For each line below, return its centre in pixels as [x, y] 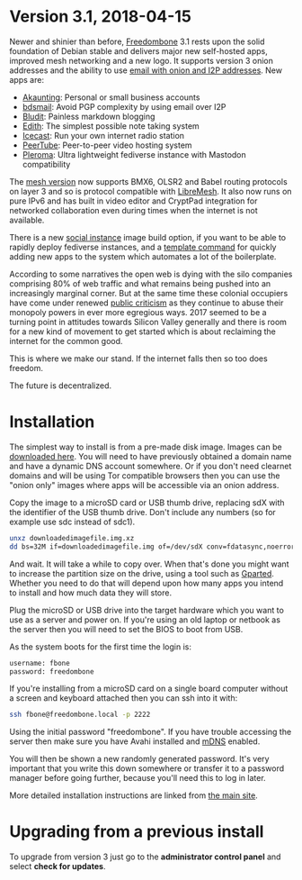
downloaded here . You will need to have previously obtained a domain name [151, 456]
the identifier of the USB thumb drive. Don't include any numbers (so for [142, 512]
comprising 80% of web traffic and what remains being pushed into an [140, 283]
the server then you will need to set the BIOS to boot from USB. [126, 629]
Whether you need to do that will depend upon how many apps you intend [147, 583]
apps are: [27, 79]
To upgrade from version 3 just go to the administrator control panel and [145, 857]
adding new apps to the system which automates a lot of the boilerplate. [143, 256]
